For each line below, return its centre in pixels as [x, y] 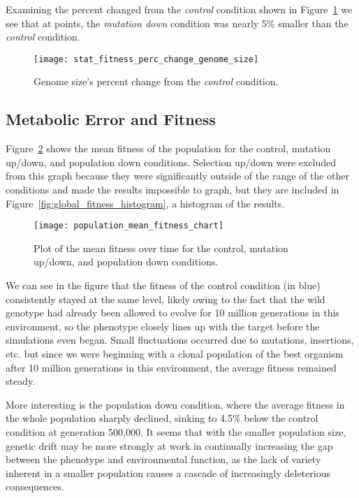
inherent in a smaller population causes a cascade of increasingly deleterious [168, 473]
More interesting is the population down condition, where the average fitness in [175, 404]
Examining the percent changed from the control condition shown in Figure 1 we [179, 9]
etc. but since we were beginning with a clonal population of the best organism [175, 354]
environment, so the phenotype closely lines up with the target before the [163, 326]
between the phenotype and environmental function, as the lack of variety [163, 459]
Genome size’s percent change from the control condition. [156, 81]
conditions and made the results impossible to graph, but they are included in [173, 190]
